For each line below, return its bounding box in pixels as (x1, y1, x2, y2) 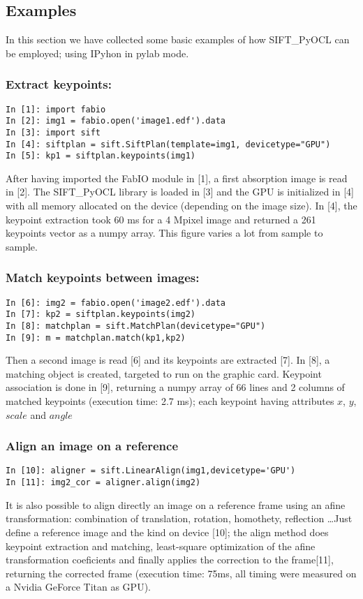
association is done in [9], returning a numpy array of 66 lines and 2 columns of (6, 380, 345, 394)
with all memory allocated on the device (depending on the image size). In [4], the (6, 198, 357, 213)
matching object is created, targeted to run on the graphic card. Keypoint (6, 366, 322, 380)
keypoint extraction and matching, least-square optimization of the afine (6, 538, 316, 553)
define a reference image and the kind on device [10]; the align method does (6, 524, 329, 539)
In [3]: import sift (6, 127, 101, 138)
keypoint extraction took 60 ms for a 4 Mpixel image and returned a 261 (6, 212, 316, 226)
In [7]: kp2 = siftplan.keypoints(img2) (6, 309, 196, 320)
